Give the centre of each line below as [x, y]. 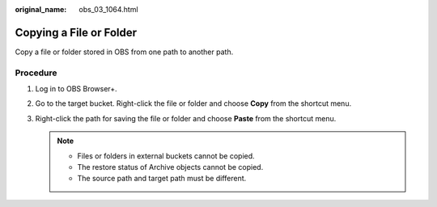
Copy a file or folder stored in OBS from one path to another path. [124, 52]
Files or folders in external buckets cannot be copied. [166, 156]
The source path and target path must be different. [162, 179]
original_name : [41, 9]
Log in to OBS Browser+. [76, 89]
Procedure [36, 73]
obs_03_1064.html [108, 9]
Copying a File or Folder [76, 32]
